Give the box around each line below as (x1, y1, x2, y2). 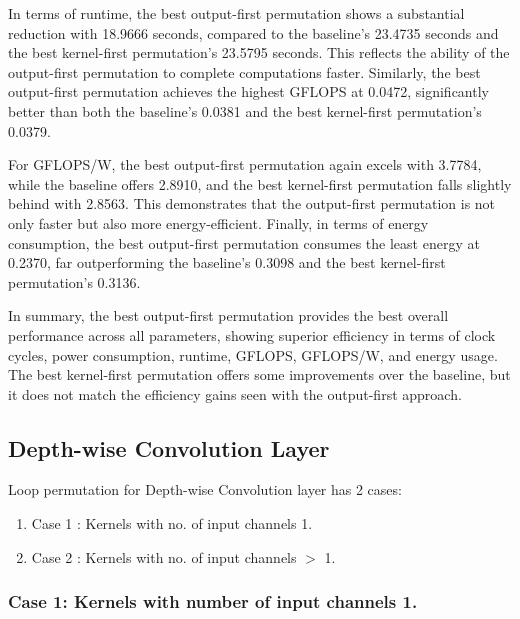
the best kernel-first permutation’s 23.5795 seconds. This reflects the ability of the (8, 42, 510, 63)
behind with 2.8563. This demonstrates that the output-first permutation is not (8, 193, 496, 214)
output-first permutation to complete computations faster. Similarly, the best (8, 61, 481, 82)
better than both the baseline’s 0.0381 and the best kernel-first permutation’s (8, 100, 482, 121)
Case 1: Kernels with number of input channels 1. (8, 589, 418, 614)
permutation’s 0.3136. (8, 271, 141, 292)
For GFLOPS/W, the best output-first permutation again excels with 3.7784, (8, 154, 482, 175)
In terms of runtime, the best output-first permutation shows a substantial (8, 3, 465, 23)
